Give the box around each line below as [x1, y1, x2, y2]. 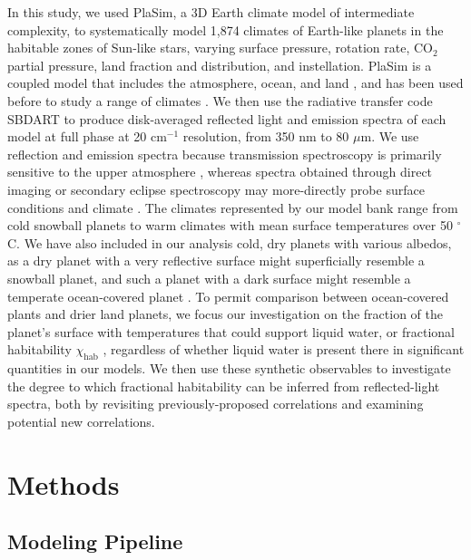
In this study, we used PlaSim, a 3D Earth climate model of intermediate [7, 3, 415, 21]
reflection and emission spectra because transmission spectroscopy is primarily [7, 144, 442, 163]
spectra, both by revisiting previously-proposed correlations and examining [7, 394, 424, 413]
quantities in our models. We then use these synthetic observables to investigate [7, 359, 451, 378]
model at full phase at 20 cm [7, 127, 167, 146]
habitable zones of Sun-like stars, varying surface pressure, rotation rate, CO [7, 38, 433, 57]
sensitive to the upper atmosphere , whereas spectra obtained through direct [7, 162, 433, 181]
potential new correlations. [7, 411, 155, 430]
